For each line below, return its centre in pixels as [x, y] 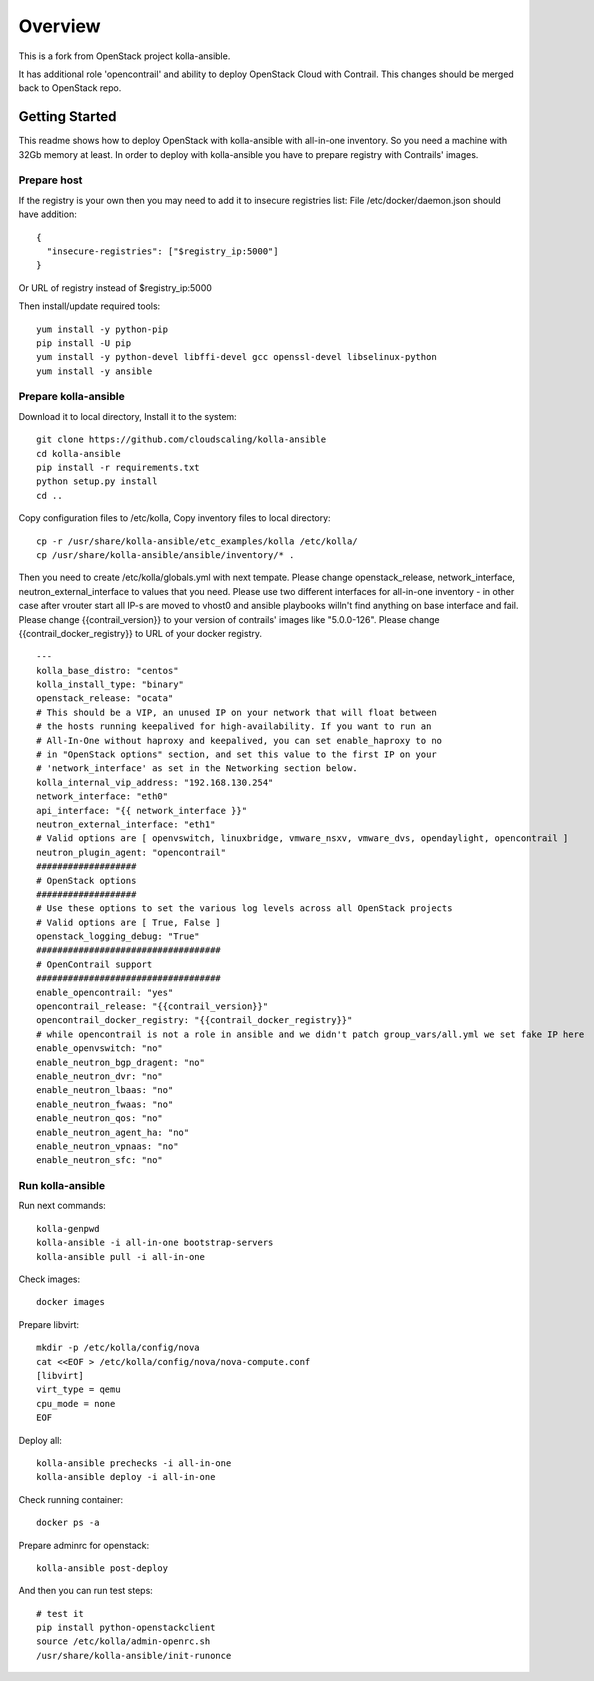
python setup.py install [97, 481]
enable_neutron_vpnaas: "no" [107, 1146]
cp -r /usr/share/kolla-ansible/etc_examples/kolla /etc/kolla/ [197, 541]
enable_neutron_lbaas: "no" [105, 1090]
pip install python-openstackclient [126, 1628]
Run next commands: [62, 1206]
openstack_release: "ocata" [105, 698]
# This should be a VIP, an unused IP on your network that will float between [236, 712]
